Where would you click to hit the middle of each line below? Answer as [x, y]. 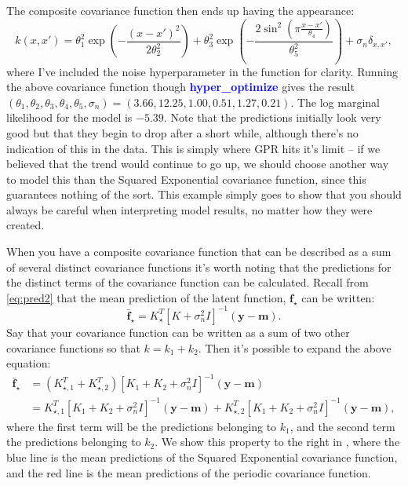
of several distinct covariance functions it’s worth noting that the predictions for [199, 267]
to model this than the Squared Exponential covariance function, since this [186, 179]
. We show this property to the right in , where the [277, 442]
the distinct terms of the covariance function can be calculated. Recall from [188, 282]
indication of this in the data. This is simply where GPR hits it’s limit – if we [193, 148]
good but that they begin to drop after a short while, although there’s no [182, 132]
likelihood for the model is [69, 117]
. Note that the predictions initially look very [272, 117]
